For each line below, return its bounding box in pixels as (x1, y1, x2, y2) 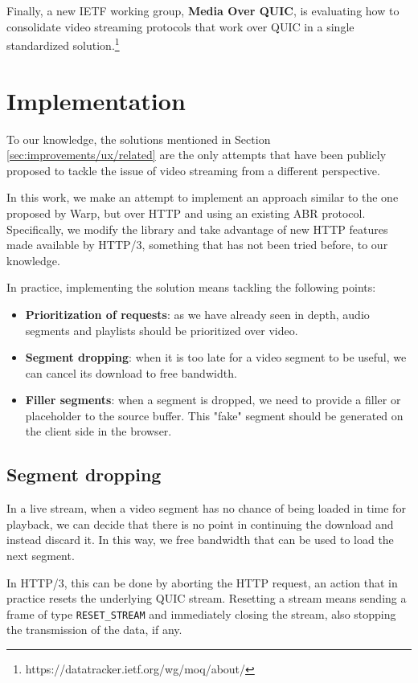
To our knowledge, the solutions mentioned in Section (6, 130, 271, 147)
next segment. (6, 547, 75, 564)
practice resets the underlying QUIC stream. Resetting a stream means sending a (6, 590, 407, 607)
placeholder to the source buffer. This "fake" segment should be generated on (25, 407, 404, 423)
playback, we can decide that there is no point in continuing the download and (6, 515, 394, 532)
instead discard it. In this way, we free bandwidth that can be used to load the (6, 531, 394, 548)
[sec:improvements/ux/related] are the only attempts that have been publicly (6, 146, 387, 163)
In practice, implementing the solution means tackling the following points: (6, 279, 376, 296)
